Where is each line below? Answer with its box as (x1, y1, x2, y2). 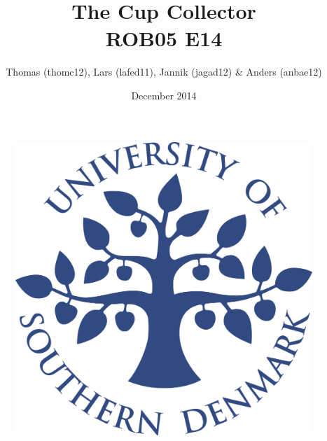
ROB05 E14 (105, 24, 223, 52)
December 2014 (131, 87, 197, 102)
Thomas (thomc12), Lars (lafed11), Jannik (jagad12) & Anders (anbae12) (6, 64, 322, 79)
